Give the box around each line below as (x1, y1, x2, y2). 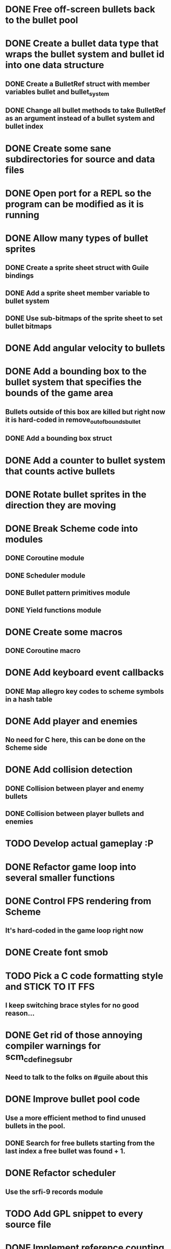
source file (5, 1218, 52, 1230)
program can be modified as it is (5, 198, 144, 210)
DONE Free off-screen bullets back (5, 4, 155, 15)
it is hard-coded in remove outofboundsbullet (5, 415, 141, 426)
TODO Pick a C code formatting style (5, 970, 164, 982)
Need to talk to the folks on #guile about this (5, 1073, 149, 1082)
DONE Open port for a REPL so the (5, 187, 152, 199)
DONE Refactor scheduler (5, 1167, 116, 1179)
